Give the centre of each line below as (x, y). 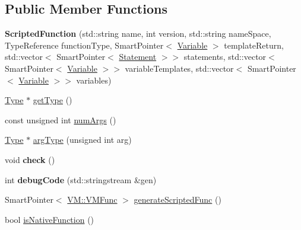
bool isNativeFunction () (50, 219)
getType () (53, 100)
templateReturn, (254, 45)
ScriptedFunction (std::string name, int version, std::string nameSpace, (138, 33)
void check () (30, 159)
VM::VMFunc (92, 199)
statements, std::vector (225, 57)
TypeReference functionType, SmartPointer (84, 45)
